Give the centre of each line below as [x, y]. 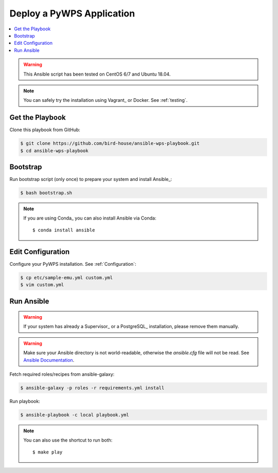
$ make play [48, 452]
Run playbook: [25, 402]
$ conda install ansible [64, 230]
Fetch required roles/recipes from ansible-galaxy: [62, 374]
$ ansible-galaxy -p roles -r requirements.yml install [92, 388]
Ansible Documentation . [49, 360]
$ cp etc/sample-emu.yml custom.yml [67, 277]
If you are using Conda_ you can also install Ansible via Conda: [90, 218]
